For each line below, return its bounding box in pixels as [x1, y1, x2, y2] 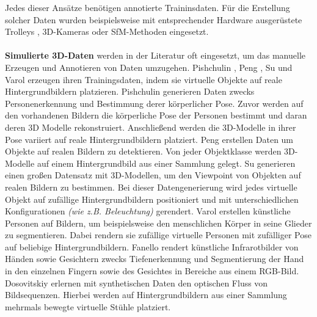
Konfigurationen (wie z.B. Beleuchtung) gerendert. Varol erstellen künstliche [5, 205, 291, 217]
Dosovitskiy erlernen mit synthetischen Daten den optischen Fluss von [5, 276, 268, 289]
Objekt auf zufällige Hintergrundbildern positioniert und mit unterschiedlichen [5, 192, 299, 205]
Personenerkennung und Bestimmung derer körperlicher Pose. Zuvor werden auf [5, 97, 304, 109]
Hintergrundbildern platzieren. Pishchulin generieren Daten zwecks [5, 85, 255, 98]
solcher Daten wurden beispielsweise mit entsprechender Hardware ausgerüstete [5, 13, 302, 26]
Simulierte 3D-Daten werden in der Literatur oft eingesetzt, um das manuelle [5, 49, 306, 62]
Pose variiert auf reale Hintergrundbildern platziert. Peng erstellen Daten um [5, 133, 294, 145]
